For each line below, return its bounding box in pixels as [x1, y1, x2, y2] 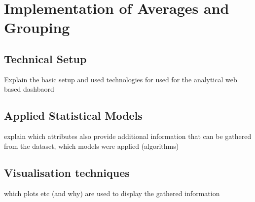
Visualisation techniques [4, 165, 130, 180]
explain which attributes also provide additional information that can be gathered [4, 131, 252, 141]
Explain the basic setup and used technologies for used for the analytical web [4, 74, 237, 84]
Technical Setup [4, 51, 87, 66]
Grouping [4, 17, 70, 37]
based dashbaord [4, 84, 54, 94]
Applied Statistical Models [4, 108, 143, 123]
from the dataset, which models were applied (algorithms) [4, 140, 179, 151]
